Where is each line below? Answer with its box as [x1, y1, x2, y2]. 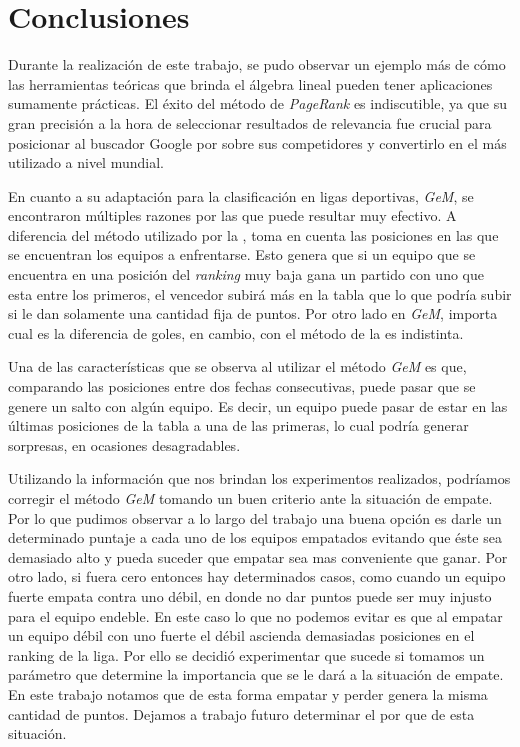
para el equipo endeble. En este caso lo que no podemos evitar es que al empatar [8, 605, 503, 626]
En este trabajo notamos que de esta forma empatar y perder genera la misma [8, 683, 488, 704]
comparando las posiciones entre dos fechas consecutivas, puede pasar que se [8, 376, 476, 397]
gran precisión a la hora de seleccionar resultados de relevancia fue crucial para [8, 112, 492, 133]
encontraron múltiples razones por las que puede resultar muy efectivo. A [8, 205, 457, 226]
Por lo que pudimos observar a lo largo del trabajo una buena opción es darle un [8, 507, 502, 528]
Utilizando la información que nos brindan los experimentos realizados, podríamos [8, 468, 511, 489]
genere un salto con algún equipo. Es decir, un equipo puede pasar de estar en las [8, 395, 508, 416]
